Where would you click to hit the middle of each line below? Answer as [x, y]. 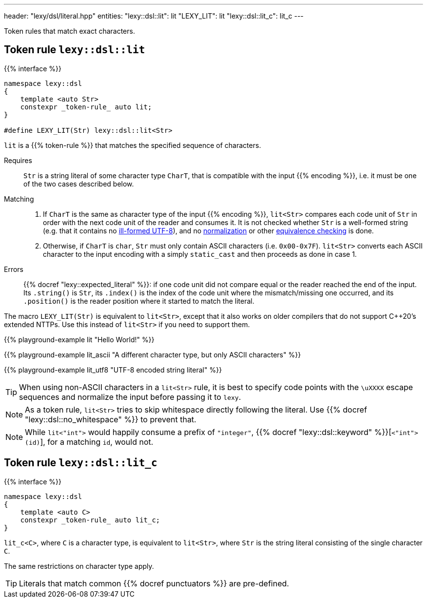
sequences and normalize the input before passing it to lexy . [130, 397]
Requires [18, 160]
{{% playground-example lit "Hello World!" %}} [79, 339]
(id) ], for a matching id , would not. [89, 442]
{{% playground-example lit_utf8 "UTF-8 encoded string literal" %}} [113, 370]
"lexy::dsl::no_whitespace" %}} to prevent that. [111, 419]
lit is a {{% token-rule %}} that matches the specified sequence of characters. [133, 145]
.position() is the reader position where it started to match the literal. [139, 301]
